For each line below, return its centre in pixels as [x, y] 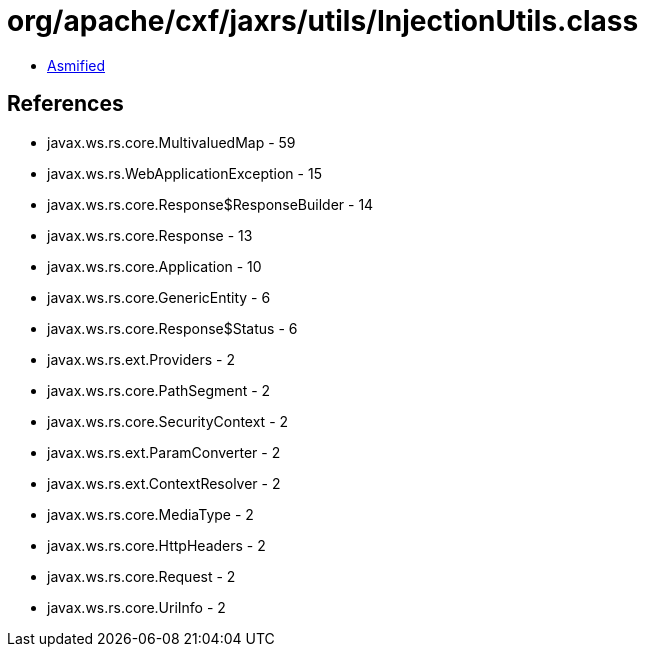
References [65, 104]
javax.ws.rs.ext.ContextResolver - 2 [164, 483]
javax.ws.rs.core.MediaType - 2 [150, 514]
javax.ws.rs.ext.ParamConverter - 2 [164, 452]
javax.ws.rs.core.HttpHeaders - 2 [156, 545]
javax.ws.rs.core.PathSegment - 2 [159, 390]
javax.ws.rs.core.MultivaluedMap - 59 [171, 142]
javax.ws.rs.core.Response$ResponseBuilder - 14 [210, 204]
